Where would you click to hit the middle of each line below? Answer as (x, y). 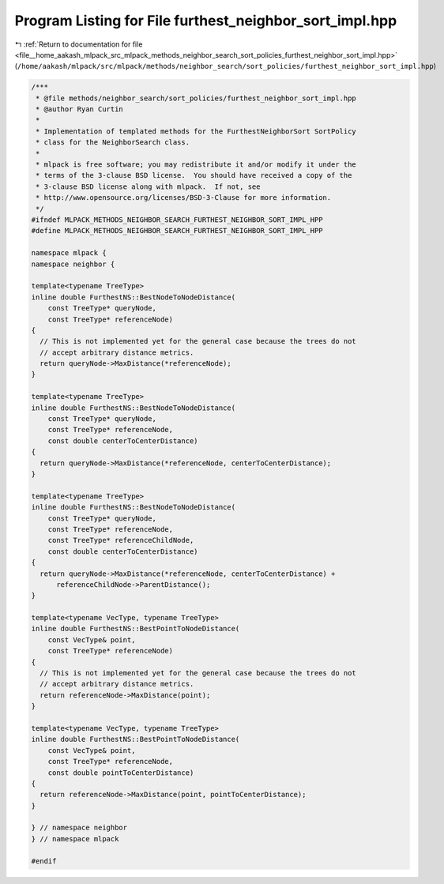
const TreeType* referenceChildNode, (121, 540)
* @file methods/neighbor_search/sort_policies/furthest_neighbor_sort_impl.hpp (196, 98)
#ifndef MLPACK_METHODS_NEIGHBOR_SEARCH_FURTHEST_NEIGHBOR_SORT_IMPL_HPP (177, 220)
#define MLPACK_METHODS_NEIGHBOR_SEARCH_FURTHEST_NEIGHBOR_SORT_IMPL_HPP (177, 231)
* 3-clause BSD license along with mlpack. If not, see (148, 186)
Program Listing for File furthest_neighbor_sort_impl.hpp (206, 21)
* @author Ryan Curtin (80, 109)
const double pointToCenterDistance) (121, 773)
